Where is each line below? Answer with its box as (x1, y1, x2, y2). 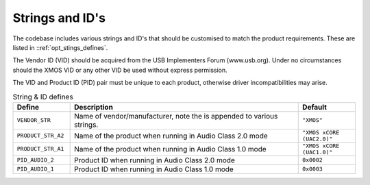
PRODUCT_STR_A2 (16, 132, 64, 140)
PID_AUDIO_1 (16, 165, 54, 173)
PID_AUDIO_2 (16, 156, 54, 164)
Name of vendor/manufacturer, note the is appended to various (74, 111, 278, 121)
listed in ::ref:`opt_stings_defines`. (12, 43, 108, 51)
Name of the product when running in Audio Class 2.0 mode (74, 131, 269, 140)
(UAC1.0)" (302, 148, 333, 156)
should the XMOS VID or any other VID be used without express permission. (12, 66, 227, 74)
